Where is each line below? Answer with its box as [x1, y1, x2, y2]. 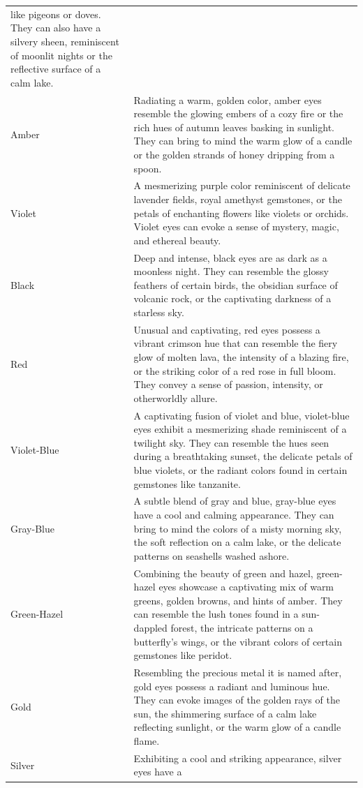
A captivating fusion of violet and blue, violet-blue [133, 408, 350, 422]
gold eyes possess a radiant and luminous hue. [133, 678, 330, 693]
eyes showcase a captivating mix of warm [158, 579, 334, 594]
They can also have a [10, 20, 101, 35]
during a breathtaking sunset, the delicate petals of [133, 449, 353, 463]
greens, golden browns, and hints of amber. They [133, 593, 343, 607]
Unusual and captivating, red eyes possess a [133, 322, 320, 336]
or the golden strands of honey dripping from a [133, 147, 335, 161]
